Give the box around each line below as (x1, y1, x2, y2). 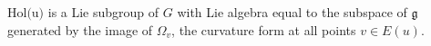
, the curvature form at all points (171, 20, 356, 39)
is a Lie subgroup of (47, 3, 159, 21)
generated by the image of (7, 20, 153, 39)
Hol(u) (7, 7, 45, 20)
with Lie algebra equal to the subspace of (177, 3, 407, 21)
